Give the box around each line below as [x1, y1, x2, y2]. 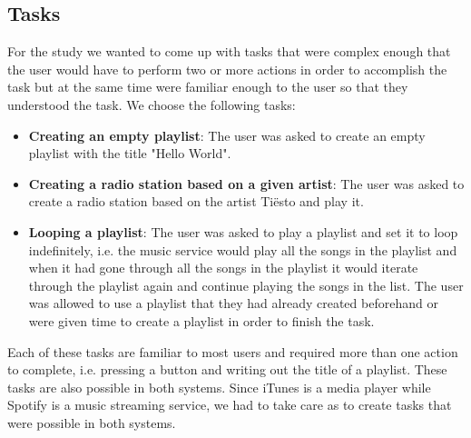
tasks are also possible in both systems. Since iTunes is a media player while [7, 377, 431, 396]
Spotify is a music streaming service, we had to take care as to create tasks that [7, 395, 452, 414]
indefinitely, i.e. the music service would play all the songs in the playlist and [28, 240, 457, 259]
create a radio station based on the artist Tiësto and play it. [28, 192, 364, 211]
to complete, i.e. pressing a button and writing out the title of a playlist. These [7, 360, 447, 379]
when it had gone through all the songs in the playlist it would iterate [28, 258, 418, 277]
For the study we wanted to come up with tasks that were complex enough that [7, 42, 451, 61]
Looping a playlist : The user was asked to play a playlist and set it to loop [28, 222, 458, 241]
